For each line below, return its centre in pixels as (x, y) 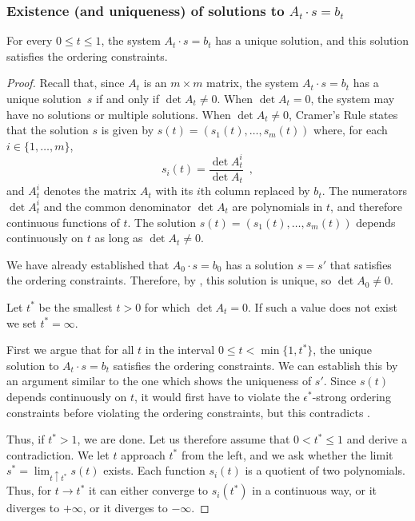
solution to (33, 365)
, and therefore (366, 206)
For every (30, 40)
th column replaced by (255, 191)
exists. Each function (154, 470)
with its (174, 191)
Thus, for (29, 490)
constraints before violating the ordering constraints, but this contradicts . (188, 412)
